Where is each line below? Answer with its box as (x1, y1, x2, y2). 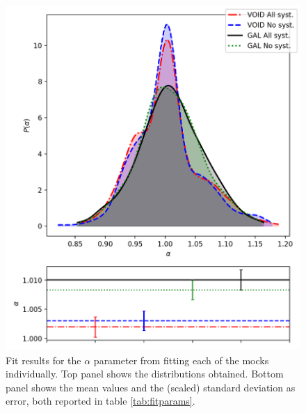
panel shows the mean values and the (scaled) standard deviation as (6, 380, 296, 394)
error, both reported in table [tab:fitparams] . (6, 393, 195, 408)
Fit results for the (6, 352, 81, 367)
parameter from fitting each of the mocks (93, 352, 269, 367)
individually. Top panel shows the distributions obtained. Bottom (6, 366, 284, 381)
